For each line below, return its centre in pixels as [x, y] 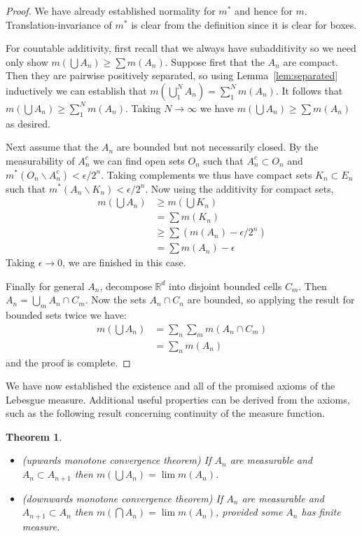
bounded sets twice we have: [66, 315]
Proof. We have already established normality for [111, 11]
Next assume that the [52, 147]
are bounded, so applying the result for [271, 300]
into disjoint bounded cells [225, 286]
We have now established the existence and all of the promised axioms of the [170, 386]
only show [27, 61]
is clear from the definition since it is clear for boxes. [244, 24]
